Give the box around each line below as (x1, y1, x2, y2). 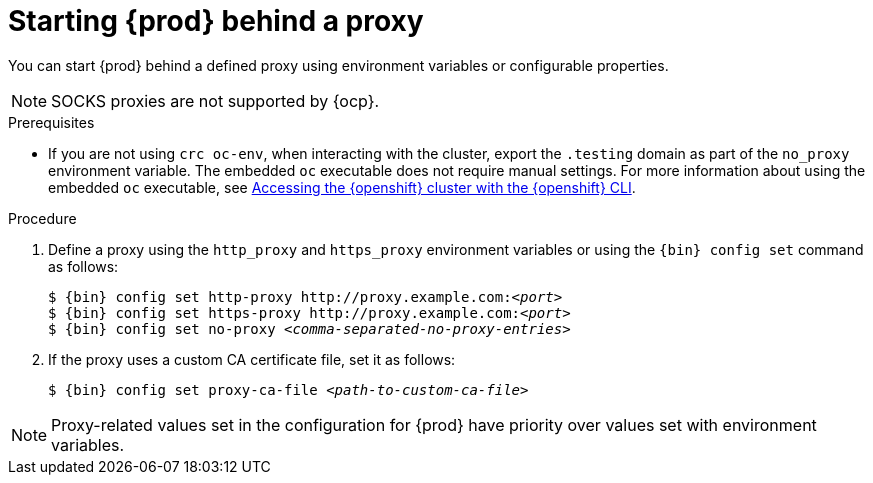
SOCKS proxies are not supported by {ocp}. (51, 90, 380, 111)
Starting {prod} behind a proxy (8, 4, 424, 38)
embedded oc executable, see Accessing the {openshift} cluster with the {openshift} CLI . (48, 178, 636, 196)
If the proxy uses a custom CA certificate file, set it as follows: (48, 350, 456, 368)
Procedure (8, 209, 77, 227)
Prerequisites (8, 113, 95, 131)
